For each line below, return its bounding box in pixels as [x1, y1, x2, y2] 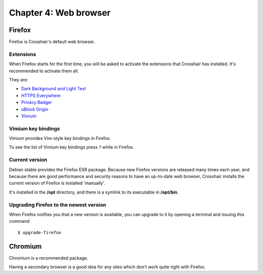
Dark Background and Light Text [21, 86, 86, 92]
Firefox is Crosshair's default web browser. [9, 39, 95, 45]
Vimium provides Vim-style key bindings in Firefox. [9, 136, 112, 141]
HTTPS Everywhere [21, 93, 61, 98]
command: [9, 218, 31, 224]
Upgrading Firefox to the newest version [9, 201, 107, 208]
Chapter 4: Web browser [9, 7, 111, 18]
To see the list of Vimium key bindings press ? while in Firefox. [9, 144, 134, 150]
